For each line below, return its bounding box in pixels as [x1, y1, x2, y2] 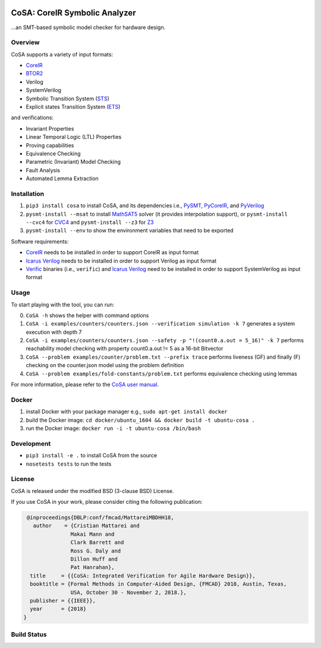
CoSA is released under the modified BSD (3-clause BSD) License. [11, 487, 175, 494]
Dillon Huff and [70, 555, 118, 562]
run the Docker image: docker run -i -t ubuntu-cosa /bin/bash [26, 425, 202, 432]
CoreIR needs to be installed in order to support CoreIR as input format [26, 249, 199, 256]
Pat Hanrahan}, [70, 564, 115, 571]
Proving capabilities [26, 141, 74, 148]
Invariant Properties [26, 125, 74, 132]
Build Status [11, 630, 47, 638]
